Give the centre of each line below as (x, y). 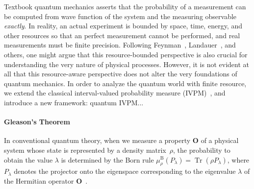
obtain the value (28, 159)
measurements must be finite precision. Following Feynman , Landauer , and (120, 45)
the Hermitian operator (39, 180)
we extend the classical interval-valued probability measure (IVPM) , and (115, 93)
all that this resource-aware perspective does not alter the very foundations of (121, 74)
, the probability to (202, 150)
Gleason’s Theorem (37, 122)
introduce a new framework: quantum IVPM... (74, 102)
